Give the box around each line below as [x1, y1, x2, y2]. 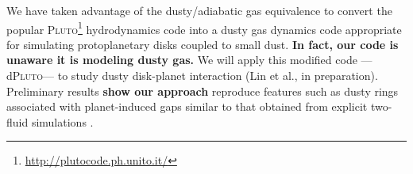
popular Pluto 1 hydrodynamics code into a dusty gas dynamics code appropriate [6, 18, 402, 37]
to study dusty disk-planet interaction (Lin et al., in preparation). [57, 67, 378, 84]
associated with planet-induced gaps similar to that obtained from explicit [6, 98, 368, 115]
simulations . [31, 113, 94, 130]
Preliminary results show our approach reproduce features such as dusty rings [6, 82, 399, 99]
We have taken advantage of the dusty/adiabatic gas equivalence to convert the [6, 2, 392, 18]
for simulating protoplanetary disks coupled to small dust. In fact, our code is [6, 36, 399, 52]
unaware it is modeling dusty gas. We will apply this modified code [6, 51, 357, 68]
